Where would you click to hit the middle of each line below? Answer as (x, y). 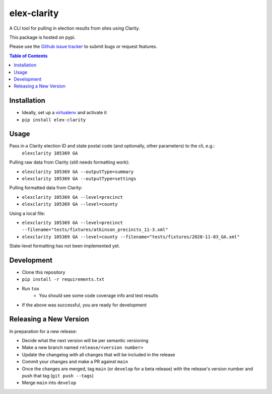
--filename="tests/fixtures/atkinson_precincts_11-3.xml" (95, 230)
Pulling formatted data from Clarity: (46, 188)
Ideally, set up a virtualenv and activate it (64, 113)
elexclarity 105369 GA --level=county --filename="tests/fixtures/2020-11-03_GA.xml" (131, 237)
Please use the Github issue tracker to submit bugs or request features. (83, 47)
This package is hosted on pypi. (42, 37)
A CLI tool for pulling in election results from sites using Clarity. (75, 28)
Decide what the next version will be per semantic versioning (85, 340)
